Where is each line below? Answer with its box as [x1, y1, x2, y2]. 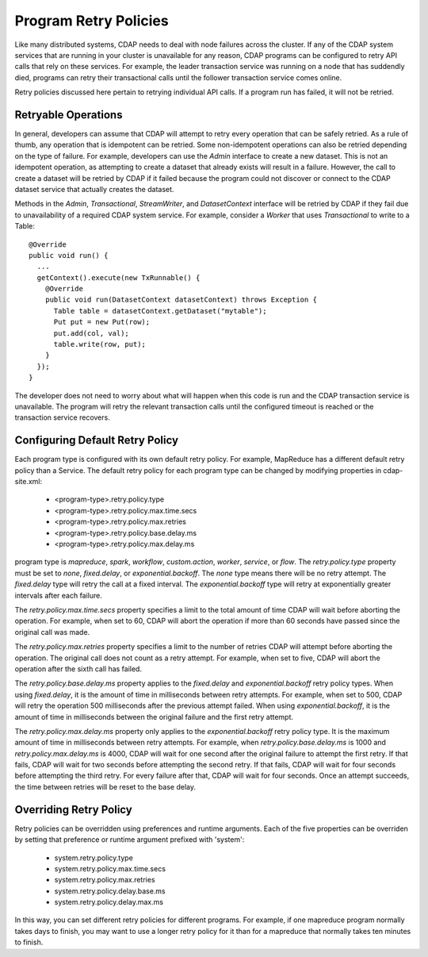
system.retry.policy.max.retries [54, 875, 155, 885]
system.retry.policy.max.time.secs [54, 863, 166, 873]
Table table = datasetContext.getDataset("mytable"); [53, 306, 267, 315]
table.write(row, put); [53, 340, 147, 349]
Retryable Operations [14, 108, 123, 121]
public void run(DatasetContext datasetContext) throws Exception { [44, 295, 317, 305]
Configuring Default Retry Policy [14, 433, 178, 448]
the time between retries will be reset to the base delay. [14, 782, 196, 791]
